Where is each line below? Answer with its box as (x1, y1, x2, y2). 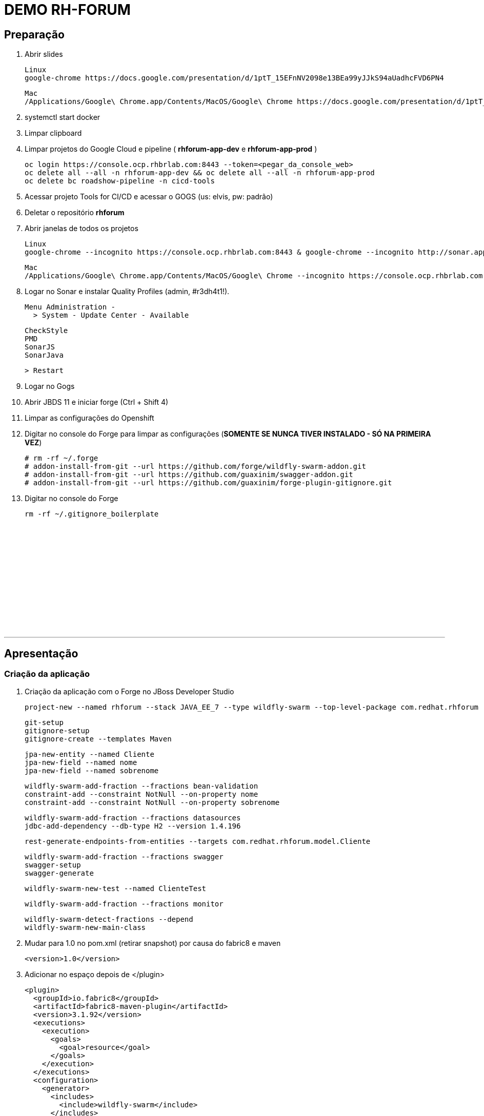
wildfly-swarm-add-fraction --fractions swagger (25, 853, 224, 861)
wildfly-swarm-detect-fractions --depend (25, 915, 193, 924)
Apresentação (4, 647, 78, 660)
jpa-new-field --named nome (25, 758, 137, 767)
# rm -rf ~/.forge (25, 454, 98, 463)
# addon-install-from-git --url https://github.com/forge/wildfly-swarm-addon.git (25, 462, 366, 471)
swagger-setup (25, 861, 81, 870)
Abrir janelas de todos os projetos (25, 224, 138, 233)
